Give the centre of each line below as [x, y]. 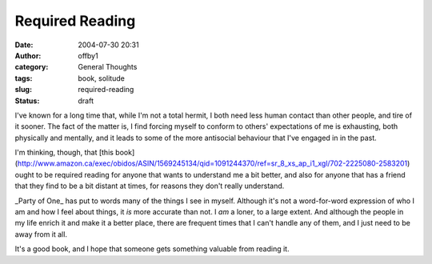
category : [32, 67]
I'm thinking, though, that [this [64, 153]
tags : [24, 78]
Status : [27, 101]
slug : [23, 90]
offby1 [88, 55]
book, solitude [102, 78]
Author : [28, 55]
